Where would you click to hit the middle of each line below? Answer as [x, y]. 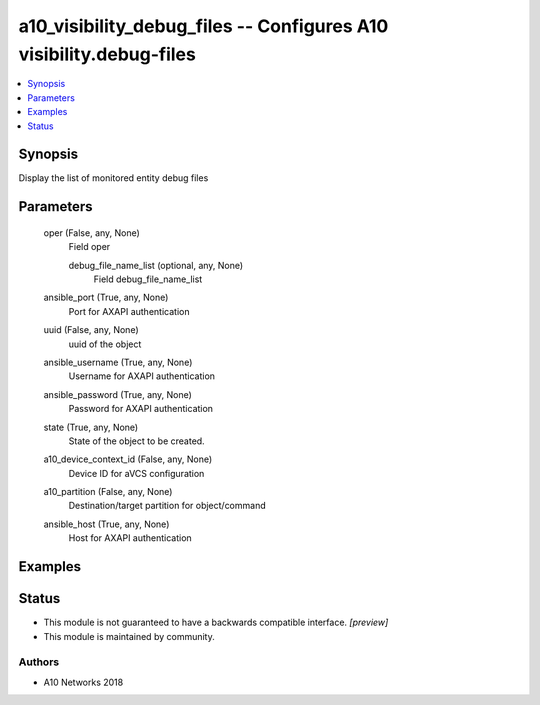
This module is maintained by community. [129, 636]
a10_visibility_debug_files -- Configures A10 [203, 26]
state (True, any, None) [91, 427]
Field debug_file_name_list [148, 279]
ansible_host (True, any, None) [106, 524]
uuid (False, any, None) [91, 330]
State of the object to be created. [136, 441]
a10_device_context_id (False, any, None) [128, 459]
